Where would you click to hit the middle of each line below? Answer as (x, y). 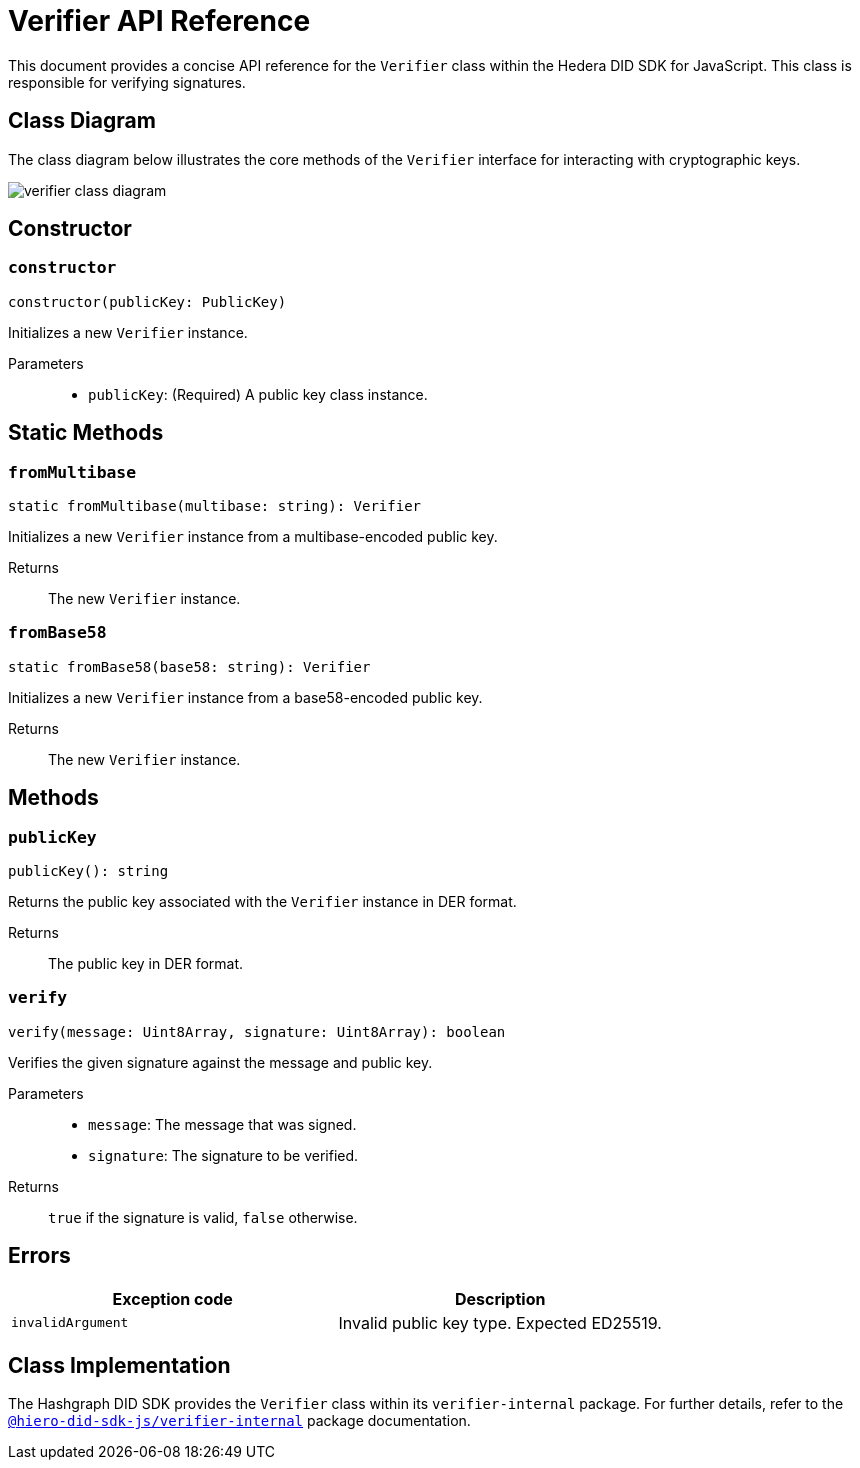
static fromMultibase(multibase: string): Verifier (215, 506)
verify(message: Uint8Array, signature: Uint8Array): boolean (257, 1031)
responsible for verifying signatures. (127, 82)
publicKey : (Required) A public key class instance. (258, 394)
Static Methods (86, 433)
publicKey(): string (88, 871)
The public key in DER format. (146, 963)
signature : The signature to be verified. (223, 1155)
